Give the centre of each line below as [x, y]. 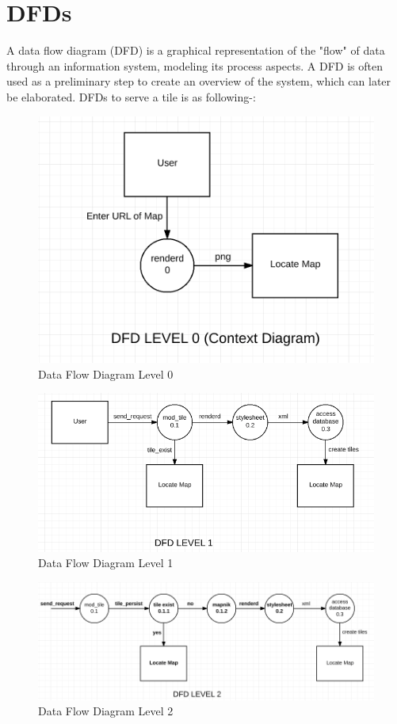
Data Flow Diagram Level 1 [106, 563]
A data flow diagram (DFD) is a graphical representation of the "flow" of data [196, 50]
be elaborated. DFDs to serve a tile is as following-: [131, 96]
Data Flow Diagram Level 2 [106, 711]
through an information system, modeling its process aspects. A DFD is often [195, 65]
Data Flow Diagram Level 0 [106, 373]
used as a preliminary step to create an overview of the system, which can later [199, 81]
